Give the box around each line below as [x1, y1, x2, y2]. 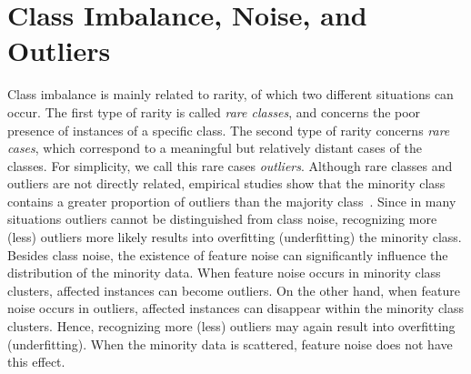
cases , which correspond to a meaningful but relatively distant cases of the [7, 138, 422, 157]
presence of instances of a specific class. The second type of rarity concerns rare [7, 120, 450, 139]
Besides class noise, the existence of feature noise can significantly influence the [7, 245, 448, 264]
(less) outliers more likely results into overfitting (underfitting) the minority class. [7, 227, 462, 247]
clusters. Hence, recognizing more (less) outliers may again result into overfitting [7, 317, 456, 336]
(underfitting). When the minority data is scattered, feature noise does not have [7, 334, 453, 353]
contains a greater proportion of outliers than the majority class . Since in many [7, 191, 456, 210]
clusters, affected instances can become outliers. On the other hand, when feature [7, 280, 460, 299]
